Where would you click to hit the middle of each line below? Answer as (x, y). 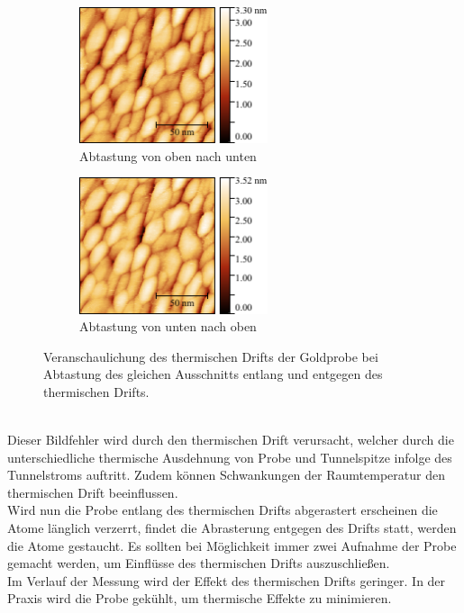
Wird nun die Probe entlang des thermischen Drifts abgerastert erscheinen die (223, 510)
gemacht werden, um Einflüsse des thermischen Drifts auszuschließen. (199, 563)
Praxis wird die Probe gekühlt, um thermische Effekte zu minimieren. (200, 598)
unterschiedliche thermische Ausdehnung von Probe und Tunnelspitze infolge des (230, 457)
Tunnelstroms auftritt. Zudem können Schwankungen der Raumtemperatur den (226, 475)
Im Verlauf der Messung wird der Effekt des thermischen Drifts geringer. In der (227, 580)
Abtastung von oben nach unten (168, 155)
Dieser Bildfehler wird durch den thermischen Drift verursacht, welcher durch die (231, 440)
